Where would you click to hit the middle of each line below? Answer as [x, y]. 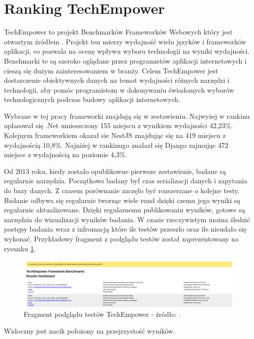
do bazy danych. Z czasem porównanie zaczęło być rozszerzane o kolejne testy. [122, 190]
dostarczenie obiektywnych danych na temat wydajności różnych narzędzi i [117, 80]
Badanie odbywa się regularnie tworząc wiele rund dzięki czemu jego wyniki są [122, 200]
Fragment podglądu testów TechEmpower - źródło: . [102, 314]
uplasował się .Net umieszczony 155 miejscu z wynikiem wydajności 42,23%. [119, 125]
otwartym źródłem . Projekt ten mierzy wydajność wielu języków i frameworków [125, 41]
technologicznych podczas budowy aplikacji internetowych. [92, 99]
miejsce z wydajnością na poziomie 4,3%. [66, 154]
